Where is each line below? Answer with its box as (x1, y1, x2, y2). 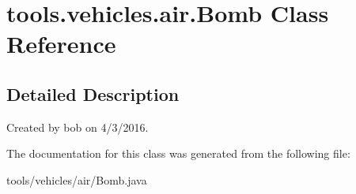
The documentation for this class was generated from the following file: (6, 145, 350, 162)
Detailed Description (6, 81, 180, 106)
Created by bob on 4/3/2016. (6, 118, 149, 135)
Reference (6, 28, 116, 60)
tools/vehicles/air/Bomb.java (6, 171, 147, 188)
